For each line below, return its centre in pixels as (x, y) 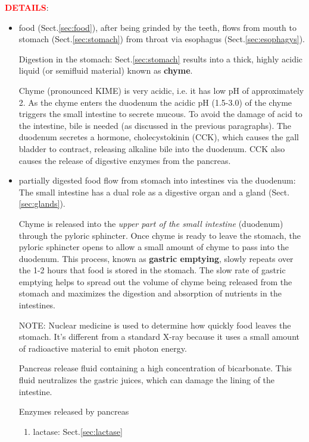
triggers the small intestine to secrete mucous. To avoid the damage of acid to (160, 114)
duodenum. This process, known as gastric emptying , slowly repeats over (156, 258)
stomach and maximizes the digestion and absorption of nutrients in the (150, 293)
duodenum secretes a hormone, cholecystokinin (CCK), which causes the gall (159, 137)
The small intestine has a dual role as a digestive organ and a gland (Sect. (154, 192)
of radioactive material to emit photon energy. (103, 348)
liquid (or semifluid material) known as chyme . (106, 70)
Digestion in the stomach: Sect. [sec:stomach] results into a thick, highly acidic (161, 59)
